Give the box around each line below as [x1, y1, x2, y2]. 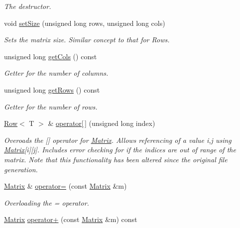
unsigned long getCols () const [4, 51, 97, 61]
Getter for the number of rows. [4, 101, 98, 112]
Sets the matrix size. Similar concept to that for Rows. [4, 34, 170, 45]
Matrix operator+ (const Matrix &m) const [4, 214, 137, 225]
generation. [4, 164, 38, 174]
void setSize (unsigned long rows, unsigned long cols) [4, 17, 165, 28]
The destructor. [4, 1, 51, 11]
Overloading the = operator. [4, 197, 89, 208]
